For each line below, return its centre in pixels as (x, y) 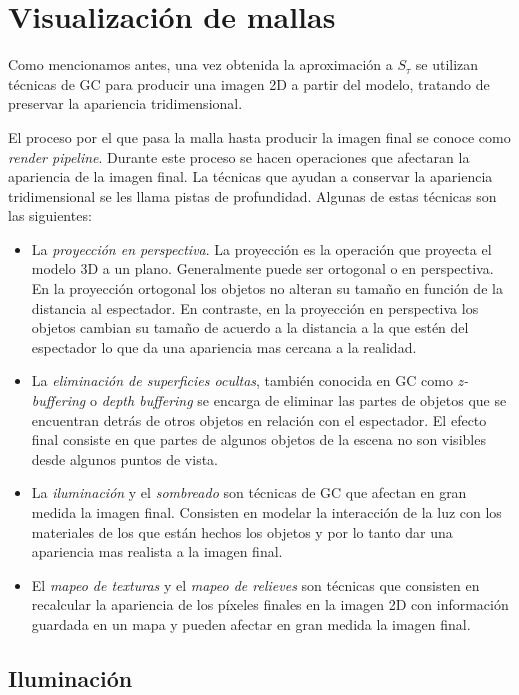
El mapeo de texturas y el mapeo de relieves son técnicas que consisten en (255, 584)
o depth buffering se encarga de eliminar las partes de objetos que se (298, 400)
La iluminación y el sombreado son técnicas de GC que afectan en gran (249, 492)
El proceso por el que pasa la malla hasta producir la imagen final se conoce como (259, 136)
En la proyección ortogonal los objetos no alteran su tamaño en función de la (267, 288)
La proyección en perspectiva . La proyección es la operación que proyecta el (261, 248)
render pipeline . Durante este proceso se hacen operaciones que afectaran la (239, 156)
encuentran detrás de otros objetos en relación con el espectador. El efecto (259, 419)
